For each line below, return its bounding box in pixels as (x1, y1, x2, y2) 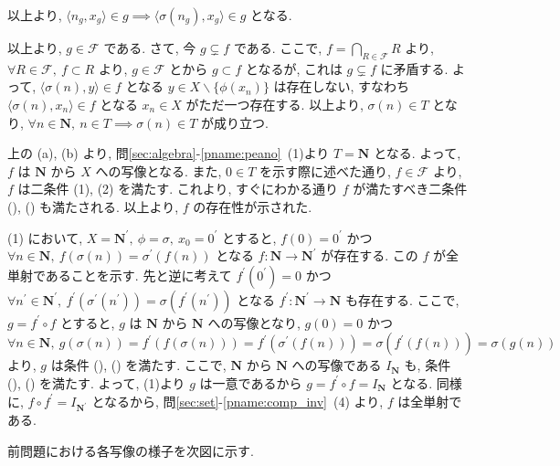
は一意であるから (199, 373, 302, 392)
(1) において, (7, 228, 83, 247)
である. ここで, (233, 38, 322, 57)
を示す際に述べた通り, (259, 161, 391, 180)
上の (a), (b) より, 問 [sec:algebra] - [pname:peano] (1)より (7, 143, 330, 163)
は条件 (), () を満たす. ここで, (50, 355, 227, 375)
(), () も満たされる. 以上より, (7, 196, 179, 216)
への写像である (291, 355, 382, 375)
